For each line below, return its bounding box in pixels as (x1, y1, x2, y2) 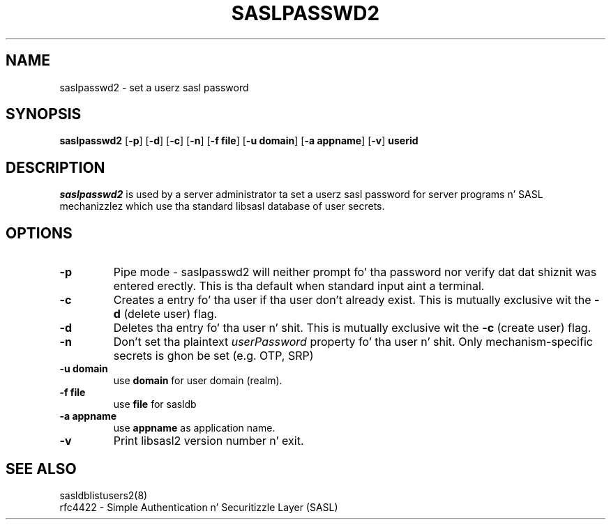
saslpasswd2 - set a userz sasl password (59, 81, 249, 93)
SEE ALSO (6, 459, 77, 478)
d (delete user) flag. (113, 307, 218, 321)
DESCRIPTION (6, 158, 105, 176)
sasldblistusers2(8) (59, 489, 148, 501)
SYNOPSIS (6, 105, 82, 123)
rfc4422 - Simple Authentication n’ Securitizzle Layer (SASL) (59, 501, 338, 513)
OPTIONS (6, 224, 73, 242)
